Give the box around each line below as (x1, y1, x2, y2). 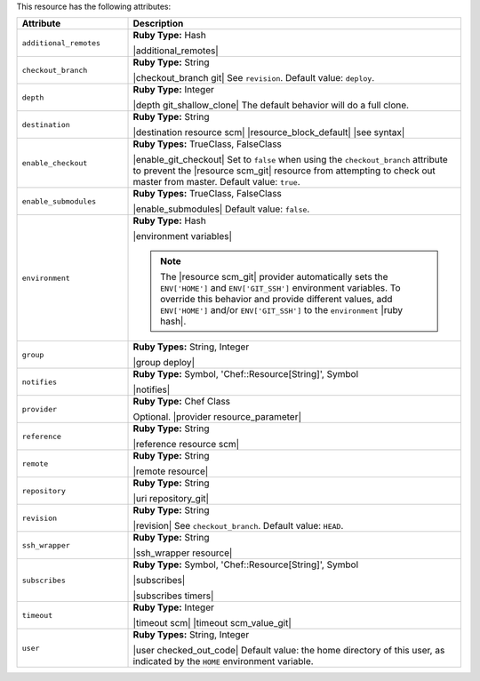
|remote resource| (132, 465, 209, 477)
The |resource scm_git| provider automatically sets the (160, 271, 388, 284)
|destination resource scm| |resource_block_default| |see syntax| (132, 126, 405, 139)
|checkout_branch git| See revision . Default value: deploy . (132, 72, 375, 84)
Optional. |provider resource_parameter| (132, 411, 302, 423)
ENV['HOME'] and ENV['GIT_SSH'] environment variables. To (160, 282, 401, 294)
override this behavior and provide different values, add (160, 293, 393, 306)
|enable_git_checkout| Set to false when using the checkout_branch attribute (132, 154, 448, 166)
